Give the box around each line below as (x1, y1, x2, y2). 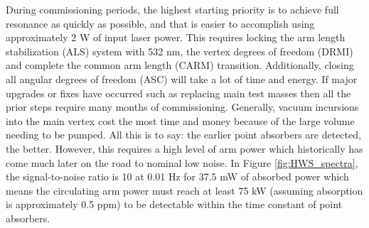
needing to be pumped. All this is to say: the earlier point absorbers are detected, (6, 127, 361, 142)
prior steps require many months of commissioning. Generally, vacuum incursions (6, 99, 359, 114)
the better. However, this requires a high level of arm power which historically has (6, 141, 363, 156)
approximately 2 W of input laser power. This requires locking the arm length (6, 30, 346, 45)
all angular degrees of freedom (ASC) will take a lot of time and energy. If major (6, 71, 358, 86)
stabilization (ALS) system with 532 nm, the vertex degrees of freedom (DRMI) (6, 43, 353, 58)
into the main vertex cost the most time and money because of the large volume (6, 113, 355, 128)
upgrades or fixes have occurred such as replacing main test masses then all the (6, 85, 351, 100)
